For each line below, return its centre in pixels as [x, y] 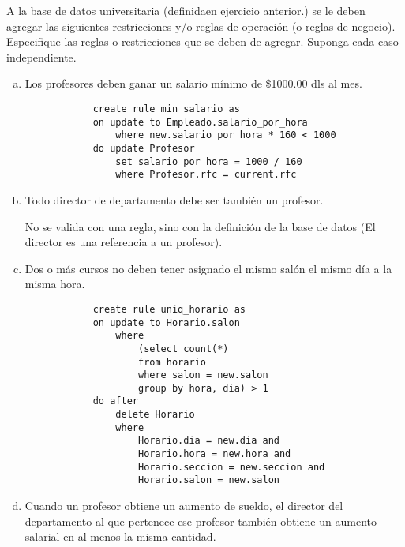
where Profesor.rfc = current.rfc [206, 175]
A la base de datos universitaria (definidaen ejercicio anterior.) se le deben [186, 10]
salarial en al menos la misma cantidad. [120, 536]
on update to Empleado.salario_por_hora [200, 122]
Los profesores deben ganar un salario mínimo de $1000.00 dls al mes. [193, 83]
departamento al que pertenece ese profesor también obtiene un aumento [201, 521]
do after [115, 401]
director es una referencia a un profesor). [124, 242]
